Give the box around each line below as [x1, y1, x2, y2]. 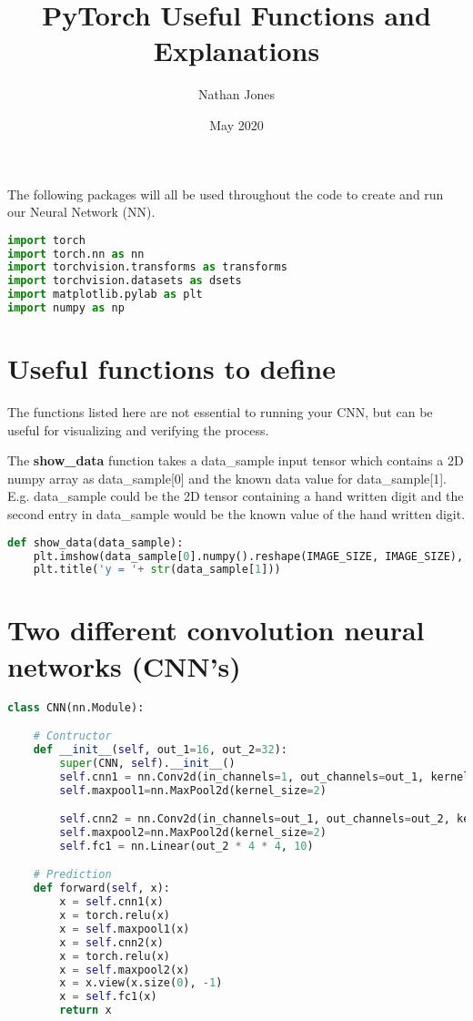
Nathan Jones [198, 85, 275, 104]
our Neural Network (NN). [7, 202, 156, 221]
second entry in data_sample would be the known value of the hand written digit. [7, 505, 466, 524]
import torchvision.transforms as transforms [7, 260, 287, 274]
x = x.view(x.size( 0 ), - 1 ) [59, 976, 223, 990]
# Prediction [33, 868, 112, 882]
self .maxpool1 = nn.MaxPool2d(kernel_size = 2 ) [59, 783, 327, 797]
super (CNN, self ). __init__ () [59, 756, 236, 770]
